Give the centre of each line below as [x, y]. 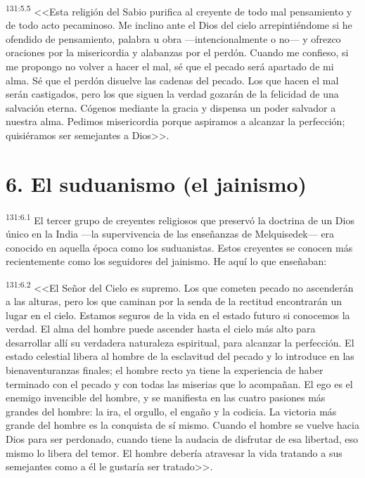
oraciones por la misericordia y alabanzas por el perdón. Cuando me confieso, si [177, 52]
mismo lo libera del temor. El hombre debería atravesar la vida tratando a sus [174, 452]
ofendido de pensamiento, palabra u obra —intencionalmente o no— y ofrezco [173, 38]
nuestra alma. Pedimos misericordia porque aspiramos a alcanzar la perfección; [175, 121]
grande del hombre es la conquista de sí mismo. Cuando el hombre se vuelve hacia [182, 425]
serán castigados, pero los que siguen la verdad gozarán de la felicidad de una [172, 94]
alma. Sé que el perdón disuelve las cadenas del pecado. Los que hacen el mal [172, 80]
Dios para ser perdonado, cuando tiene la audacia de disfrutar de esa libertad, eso [182, 438]
